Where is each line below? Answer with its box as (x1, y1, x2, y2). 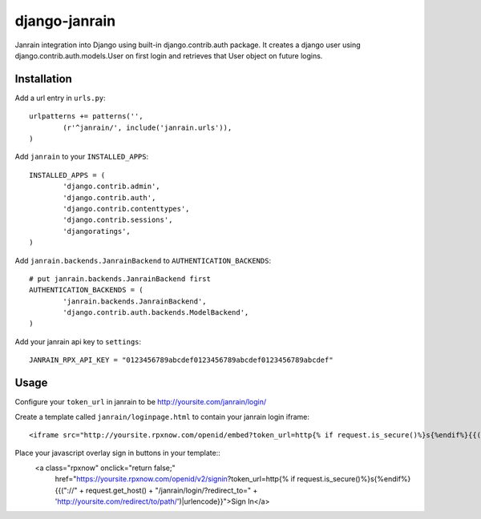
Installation (14, 72, 72, 86)
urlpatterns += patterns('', (29, 112, 143, 121)
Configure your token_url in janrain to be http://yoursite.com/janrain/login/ (14, 397, 267, 407)
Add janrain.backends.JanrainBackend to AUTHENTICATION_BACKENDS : (14, 255, 272, 265)
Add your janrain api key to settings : (14, 336, 142, 346)
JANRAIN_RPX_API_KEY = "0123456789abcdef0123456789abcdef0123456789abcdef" (29, 356, 333, 364)
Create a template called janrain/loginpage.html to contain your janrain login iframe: (14, 412, 310, 421)
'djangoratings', (63, 227, 131, 235)
